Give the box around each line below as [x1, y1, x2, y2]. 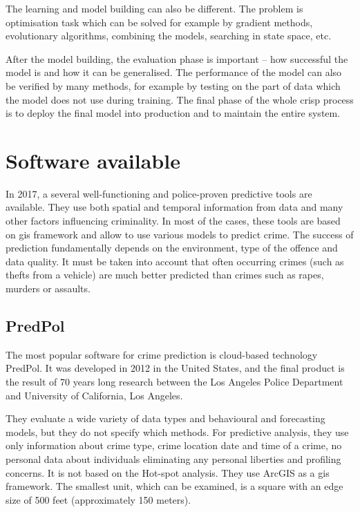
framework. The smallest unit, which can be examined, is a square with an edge [6, 479, 343, 493]
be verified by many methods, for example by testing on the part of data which [6, 78, 341, 93]
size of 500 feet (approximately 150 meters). [6, 492, 191, 506]
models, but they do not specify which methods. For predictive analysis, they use [6, 424, 349, 439]
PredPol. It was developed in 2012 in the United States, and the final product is [6, 361, 345, 375]
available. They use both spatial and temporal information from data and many [6, 200, 343, 214]
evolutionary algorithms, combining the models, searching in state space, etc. [6, 28, 332, 43]
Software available [6, 146, 180, 174]
